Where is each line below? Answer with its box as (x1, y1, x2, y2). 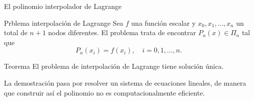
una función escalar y (131, 17, 196, 28)
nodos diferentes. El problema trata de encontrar (48, 27, 196, 38)
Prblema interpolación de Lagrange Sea (4, 17, 123, 28)
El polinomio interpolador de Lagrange (4, 1, 122, 11)
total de (4, 27, 28, 38)
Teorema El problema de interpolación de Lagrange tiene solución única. (4, 61, 224, 71)
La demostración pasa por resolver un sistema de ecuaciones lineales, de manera (4, 77, 246, 88)
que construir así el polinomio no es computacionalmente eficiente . (4, 87, 205, 98)
